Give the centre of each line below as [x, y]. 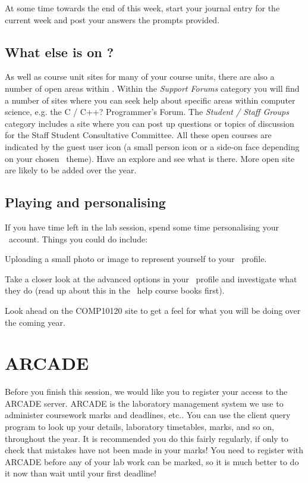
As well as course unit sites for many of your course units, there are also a [140, 77]
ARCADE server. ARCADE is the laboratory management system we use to [144, 403]
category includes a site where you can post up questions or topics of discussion [150, 123]
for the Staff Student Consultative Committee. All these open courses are [138, 135]
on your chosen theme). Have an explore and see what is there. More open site [150, 158]
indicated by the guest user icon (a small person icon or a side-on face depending [152, 146]
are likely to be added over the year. [71, 170]
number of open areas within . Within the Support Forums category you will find [152, 88]
